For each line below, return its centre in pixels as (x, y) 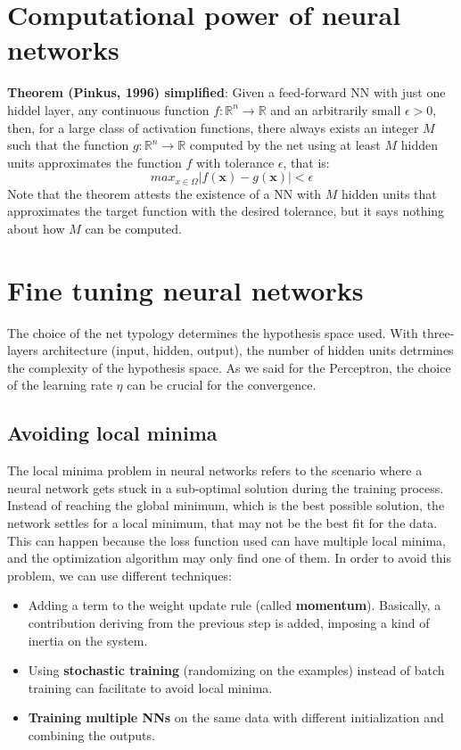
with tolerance (235, 162)
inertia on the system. (88, 640)
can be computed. (133, 228)
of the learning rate (60, 385)
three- (438, 332)
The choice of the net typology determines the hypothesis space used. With (213, 332)
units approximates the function (95, 162)
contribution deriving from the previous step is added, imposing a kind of (229, 622)
